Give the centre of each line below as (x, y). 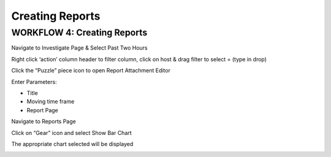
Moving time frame (51, 102)
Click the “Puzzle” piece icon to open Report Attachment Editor (91, 71)
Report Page (42, 110)
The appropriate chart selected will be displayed (72, 144)
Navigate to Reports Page (44, 121)
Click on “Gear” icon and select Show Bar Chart (71, 132)
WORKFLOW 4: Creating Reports (79, 33)
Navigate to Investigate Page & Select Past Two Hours (79, 48)
